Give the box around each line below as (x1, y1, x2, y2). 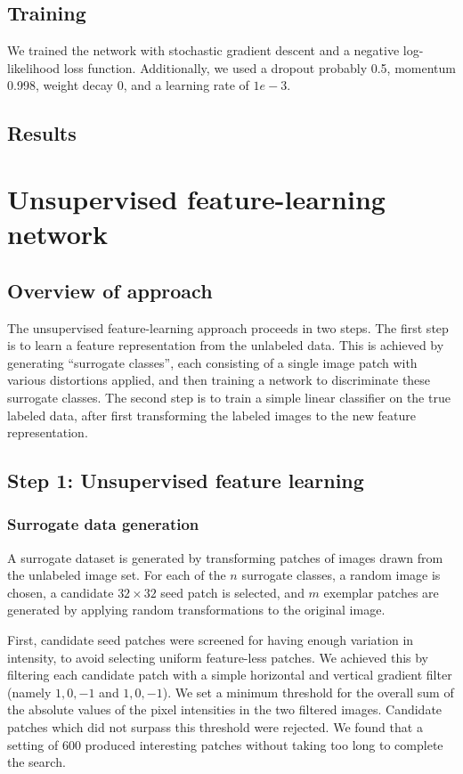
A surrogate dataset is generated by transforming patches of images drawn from (7, 548, 443, 566)
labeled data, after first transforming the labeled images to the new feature (7, 405, 416, 424)
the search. (7, 753, 66, 771)
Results (7, 119, 77, 147)
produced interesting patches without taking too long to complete (85, 735, 443, 754)
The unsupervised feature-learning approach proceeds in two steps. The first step (7, 318, 449, 337)
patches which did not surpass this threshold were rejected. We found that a (7, 718, 423, 737)
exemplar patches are (323, 583, 439, 601)
